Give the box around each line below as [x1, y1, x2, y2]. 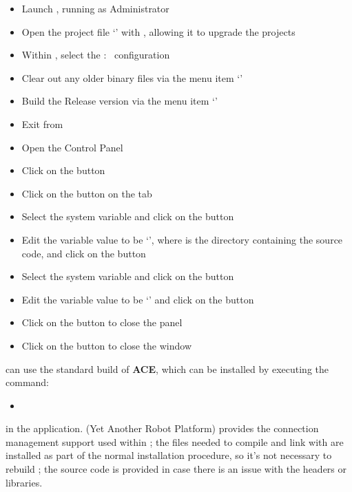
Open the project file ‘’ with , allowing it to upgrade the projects [21, 24, 296, 39]
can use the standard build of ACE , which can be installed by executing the [6, 361, 329, 376]
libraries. [6, 475, 43, 489]
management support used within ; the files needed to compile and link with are [6, 434, 344, 449]
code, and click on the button [21, 246, 146, 260]
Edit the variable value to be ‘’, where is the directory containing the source [21, 232, 343, 246]
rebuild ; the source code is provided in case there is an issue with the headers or [6, 462, 347, 476]
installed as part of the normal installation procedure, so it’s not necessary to [6, 448, 332, 462]
